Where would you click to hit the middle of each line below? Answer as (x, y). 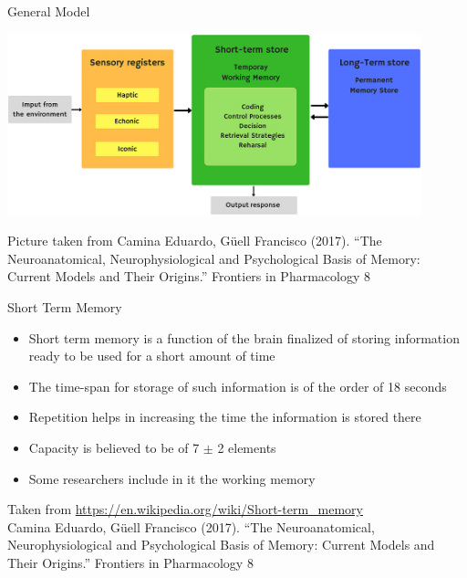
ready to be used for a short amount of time (152, 356)
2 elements (247, 448)
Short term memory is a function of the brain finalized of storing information (244, 337)
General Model (49, 11)
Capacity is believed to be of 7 (114, 448)
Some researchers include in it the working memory (172, 478)
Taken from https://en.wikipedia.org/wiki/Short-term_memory (185, 509)
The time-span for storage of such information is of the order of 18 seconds (238, 386)
